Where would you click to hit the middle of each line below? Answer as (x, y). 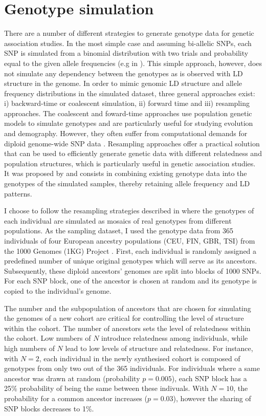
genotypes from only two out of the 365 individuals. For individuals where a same (132, 368)
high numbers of (29, 348)
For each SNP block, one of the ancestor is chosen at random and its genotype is (130, 281)
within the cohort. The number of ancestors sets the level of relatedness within (127, 328)
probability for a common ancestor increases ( (76, 398)
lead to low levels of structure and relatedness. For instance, (159, 348)
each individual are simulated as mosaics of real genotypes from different (118, 220)
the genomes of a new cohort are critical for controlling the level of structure (124, 318)
